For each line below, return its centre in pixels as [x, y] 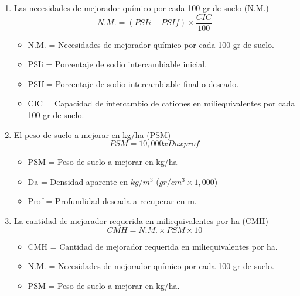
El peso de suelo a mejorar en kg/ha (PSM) [92, 134]
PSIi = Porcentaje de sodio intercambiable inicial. [117, 64]
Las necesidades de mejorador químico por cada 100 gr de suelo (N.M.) [141, 8]
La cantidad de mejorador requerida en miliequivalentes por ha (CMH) [141, 221]
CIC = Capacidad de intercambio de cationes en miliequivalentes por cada [161, 103]
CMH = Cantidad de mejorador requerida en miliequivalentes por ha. [153, 246]
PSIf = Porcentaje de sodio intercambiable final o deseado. [133, 83]
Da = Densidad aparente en [78, 181]
